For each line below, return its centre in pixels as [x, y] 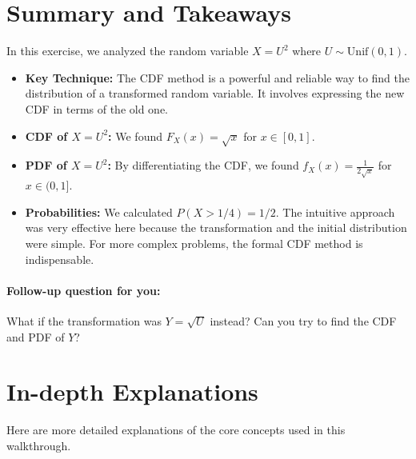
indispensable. [60, 259]
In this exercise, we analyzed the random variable [128, 51]
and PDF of [36, 336]
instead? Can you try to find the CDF [303, 320]
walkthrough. [39, 445]
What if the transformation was [84, 320]
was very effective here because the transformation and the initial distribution [216, 228]
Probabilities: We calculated [99, 212]
